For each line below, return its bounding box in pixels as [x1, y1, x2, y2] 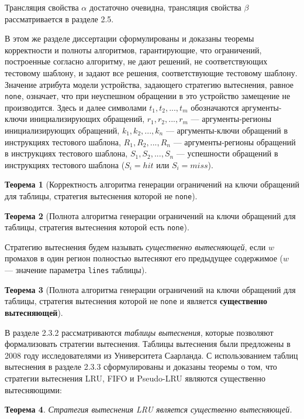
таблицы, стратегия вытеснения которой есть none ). [5, 221, 189, 233]
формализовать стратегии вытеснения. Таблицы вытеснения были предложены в [5, 338, 291, 350]
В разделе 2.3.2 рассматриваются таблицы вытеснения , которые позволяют [5, 326, 274, 338]
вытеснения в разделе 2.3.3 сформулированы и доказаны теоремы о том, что [5, 360, 277, 373]
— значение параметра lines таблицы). [5, 264, 147, 276]
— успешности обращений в [176, 147, 278, 159]
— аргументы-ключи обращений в [165, 124, 288, 136]
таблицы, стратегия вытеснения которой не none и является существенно [5, 295, 268, 307]
